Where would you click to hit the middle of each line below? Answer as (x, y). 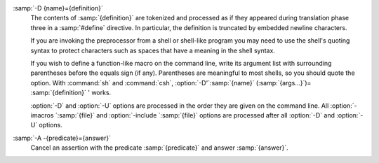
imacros (42, 115)
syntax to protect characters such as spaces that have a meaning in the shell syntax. (153, 50)
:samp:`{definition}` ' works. (71, 93)
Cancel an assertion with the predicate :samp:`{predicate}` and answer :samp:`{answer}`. (159, 148)
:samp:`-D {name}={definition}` (58, 8)
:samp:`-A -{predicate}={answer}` (62, 138)
